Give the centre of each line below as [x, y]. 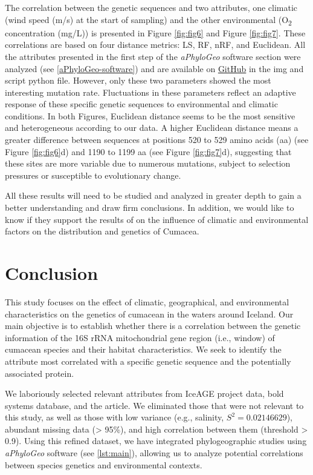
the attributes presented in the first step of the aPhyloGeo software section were [153, 56]
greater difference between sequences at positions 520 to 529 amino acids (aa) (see [157, 140]
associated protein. [40, 373]
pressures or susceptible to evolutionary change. [93, 175]
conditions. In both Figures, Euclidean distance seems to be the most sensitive [150, 115]
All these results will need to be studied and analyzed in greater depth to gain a [153, 195]
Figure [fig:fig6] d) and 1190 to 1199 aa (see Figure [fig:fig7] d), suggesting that [148, 151]
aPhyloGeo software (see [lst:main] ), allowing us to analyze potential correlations [154, 453]
